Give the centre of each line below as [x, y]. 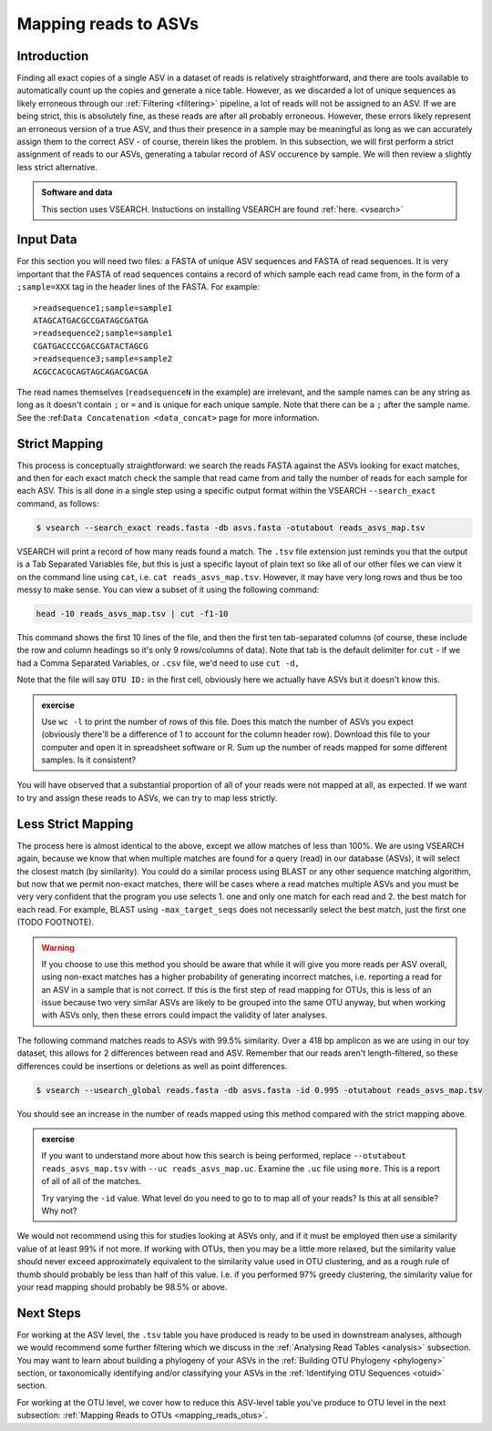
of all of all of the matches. [92, 1181]
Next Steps [49, 1313]
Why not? [59, 1211]
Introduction [53, 56]
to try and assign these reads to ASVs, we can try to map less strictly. [147, 798]
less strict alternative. [57, 167]
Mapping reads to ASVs [108, 24]
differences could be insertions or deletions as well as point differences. [152, 1066]
